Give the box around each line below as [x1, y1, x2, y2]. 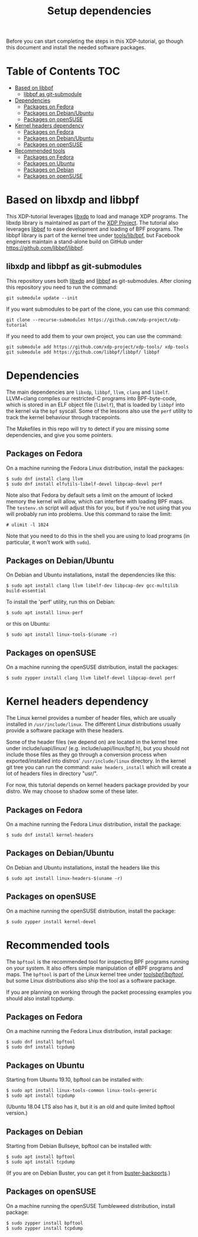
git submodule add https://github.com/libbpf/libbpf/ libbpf [6, 349, 160, 355]
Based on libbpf [14, 84, 54, 91]
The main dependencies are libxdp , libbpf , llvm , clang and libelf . [6, 388, 170, 396]
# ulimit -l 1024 [6, 522, 49, 528]
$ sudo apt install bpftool [6, 1154, 76, 1160]
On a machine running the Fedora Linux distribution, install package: [6, 1028, 173, 1035]
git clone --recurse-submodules [6, 317, 86, 323]
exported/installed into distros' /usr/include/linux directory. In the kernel [6, 757, 186, 764]
